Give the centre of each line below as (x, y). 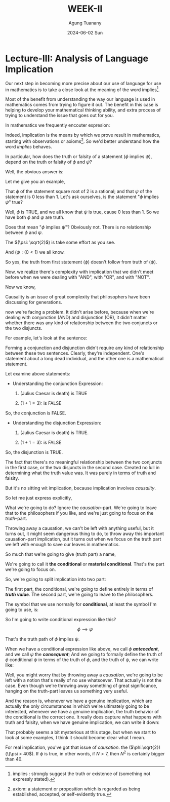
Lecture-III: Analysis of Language (77, 58)
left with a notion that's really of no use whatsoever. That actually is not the (83, 680)
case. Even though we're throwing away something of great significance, (81, 685)
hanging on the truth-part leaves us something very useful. (67, 691)
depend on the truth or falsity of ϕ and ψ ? (49, 162)
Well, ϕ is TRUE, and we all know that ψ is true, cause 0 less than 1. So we (82, 212)
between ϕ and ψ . (24, 233)
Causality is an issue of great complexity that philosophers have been (78, 297)
